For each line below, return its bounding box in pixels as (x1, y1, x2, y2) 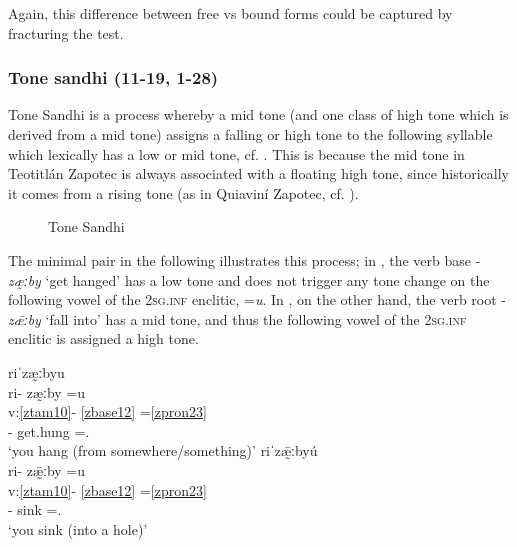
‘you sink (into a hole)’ (8, 518, 148, 539)
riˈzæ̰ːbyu (8, 361, 65, 382)
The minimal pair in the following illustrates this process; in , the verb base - (8, 249, 481, 270)
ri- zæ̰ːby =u (8, 381, 86, 402)
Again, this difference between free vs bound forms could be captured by (8, 3, 453, 23)
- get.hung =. (8, 420, 90, 441)
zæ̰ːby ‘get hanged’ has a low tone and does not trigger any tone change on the (8, 269, 490, 290)
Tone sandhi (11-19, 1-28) (8, 65, 219, 90)
